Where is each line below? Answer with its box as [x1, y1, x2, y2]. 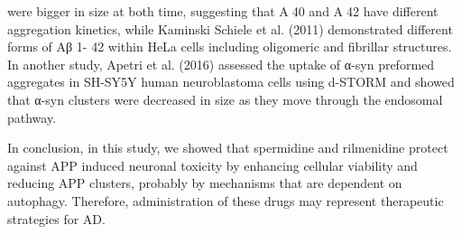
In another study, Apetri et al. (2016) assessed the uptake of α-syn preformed [7, 54, 435, 73]
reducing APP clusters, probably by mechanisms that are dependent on [7, 173, 402, 192]
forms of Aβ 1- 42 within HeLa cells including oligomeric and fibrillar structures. [7, 37, 452, 56]
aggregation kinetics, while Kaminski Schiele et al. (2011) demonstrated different [7, 19, 453, 38]
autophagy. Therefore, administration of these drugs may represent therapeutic [7, 191, 444, 210]
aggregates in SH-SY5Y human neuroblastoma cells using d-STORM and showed [7, 72, 455, 91]
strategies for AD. [7, 209, 106, 228]
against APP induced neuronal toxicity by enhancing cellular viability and [7, 155, 418, 174]
